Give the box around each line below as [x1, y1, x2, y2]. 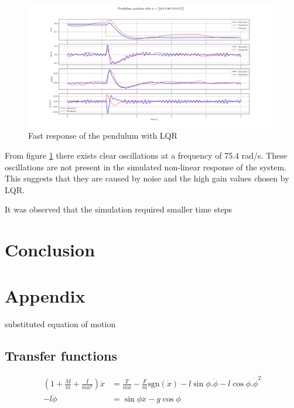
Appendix [5, 283, 86, 307]
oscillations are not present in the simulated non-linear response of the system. [5, 160, 287, 173]
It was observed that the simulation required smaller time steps [5, 203, 232, 215]
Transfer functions [5, 346, 117, 364]
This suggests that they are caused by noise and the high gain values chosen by [5, 172, 289, 184]
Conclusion [5, 238, 95, 262]
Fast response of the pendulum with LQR [28, 129, 177, 142]
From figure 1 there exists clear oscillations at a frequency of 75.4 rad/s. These [5, 149, 287, 162]
